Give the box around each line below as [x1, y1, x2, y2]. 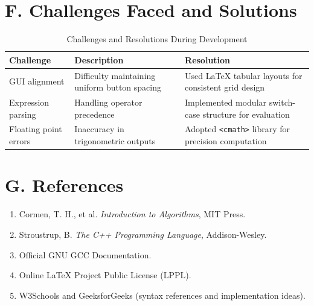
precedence [74, 107, 115, 120]
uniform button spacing [74, 81, 161, 94]
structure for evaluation [202, 107, 290, 120]
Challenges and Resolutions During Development [66, 33, 248, 45]
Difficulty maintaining [74, 69, 156, 81]
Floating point [9, 123, 62, 135]
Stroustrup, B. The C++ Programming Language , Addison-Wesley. [19, 228, 267, 240]
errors [9, 135, 31, 147]
